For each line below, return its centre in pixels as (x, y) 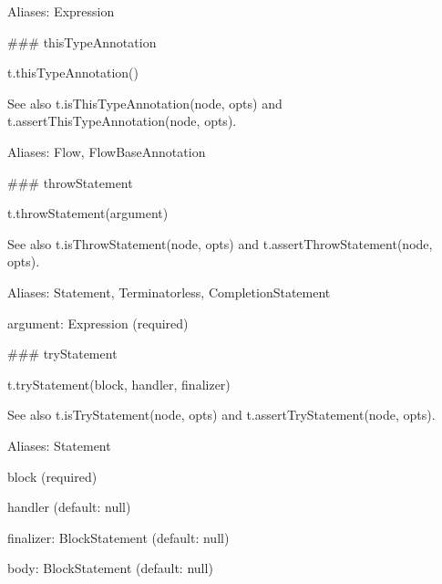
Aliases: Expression (61, 11)
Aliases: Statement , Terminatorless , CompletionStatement (169, 292)
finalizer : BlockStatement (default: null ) (118, 537)
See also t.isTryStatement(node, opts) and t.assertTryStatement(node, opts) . (221, 415)
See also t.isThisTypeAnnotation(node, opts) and (145, 103)
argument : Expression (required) (98, 323)
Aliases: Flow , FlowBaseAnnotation (107, 151)
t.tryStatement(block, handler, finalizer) (119, 384)
